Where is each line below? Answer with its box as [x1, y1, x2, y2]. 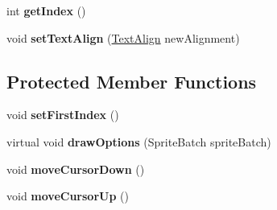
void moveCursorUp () [6, 187, 129, 204]
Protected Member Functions [6, 68, 257, 93]
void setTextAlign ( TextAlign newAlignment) [6, 29, 240, 46]
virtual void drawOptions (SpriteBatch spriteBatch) [6, 133, 271, 150]
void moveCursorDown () [6, 160, 145, 177]
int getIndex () [6, 2, 86, 19]
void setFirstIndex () [6, 106, 119, 123]
